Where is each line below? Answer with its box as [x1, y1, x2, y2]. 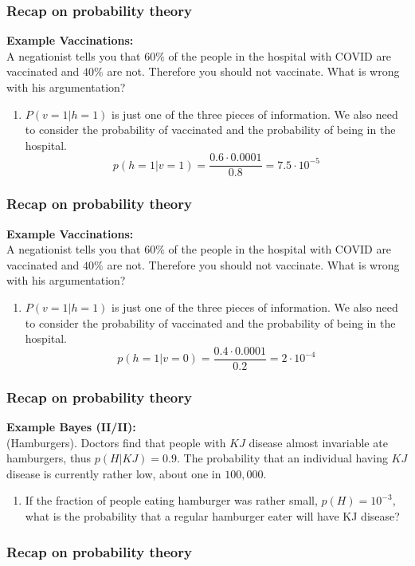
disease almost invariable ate [249, 434, 388, 450]
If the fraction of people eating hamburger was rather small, [25, 492, 318, 509]
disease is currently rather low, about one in [6, 465, 221, 481]
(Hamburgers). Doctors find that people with [6, 434, 226, 450]
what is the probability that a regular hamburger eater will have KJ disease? [25, 508, 400, 525]
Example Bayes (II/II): [6, 419, 136, 435]
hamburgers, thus [6, 450, 92, 466]
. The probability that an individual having [176, 450, 388, 466]
